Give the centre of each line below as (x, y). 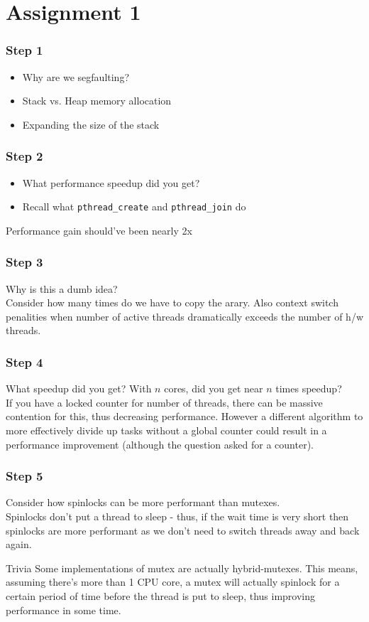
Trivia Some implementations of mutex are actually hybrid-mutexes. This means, (182, 568)
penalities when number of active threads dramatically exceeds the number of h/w (184, 316)
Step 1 (24, 50)
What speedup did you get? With (79, 388)
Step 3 (24, 262)
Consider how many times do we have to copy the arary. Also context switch (172, 302)
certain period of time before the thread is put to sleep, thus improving (161, 596)
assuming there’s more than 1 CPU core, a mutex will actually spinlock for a (173, 582)
